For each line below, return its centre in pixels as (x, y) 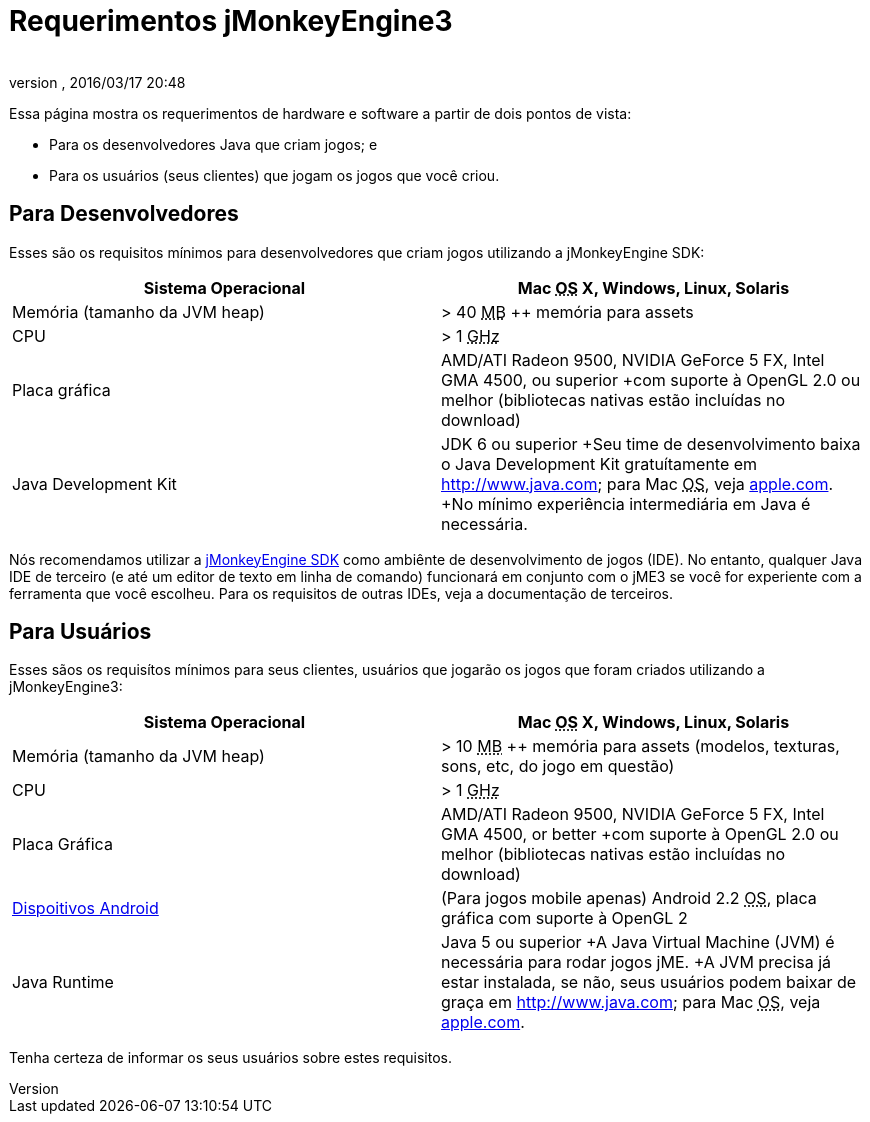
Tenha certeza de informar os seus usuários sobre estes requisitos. (231, 1058)
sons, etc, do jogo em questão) (558, 766)
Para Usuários (80, 632)
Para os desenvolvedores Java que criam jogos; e (213, 144)
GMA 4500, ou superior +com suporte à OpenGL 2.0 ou (651, 379)
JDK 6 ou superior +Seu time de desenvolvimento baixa (651, 443)
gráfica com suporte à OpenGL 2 (564, 918)
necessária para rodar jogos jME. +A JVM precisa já (636, 962)
